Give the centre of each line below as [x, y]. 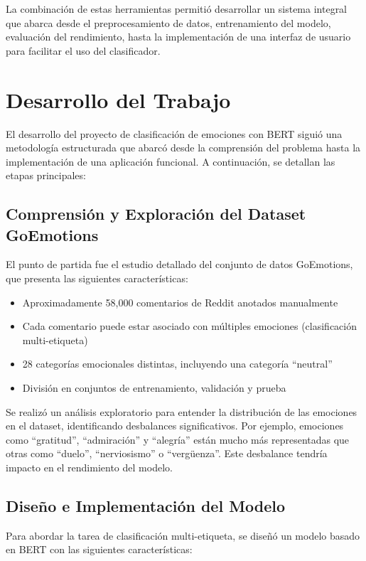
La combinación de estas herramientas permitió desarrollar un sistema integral [177, 9]
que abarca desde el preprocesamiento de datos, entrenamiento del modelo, [168, 22]
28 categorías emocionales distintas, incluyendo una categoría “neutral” [177, 364]
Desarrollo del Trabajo [118, 99]
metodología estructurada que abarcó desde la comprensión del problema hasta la [183, 148]
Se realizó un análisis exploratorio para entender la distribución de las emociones [182, 411]
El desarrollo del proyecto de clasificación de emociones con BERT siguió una [174, 133]
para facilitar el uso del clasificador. [83, 50]
